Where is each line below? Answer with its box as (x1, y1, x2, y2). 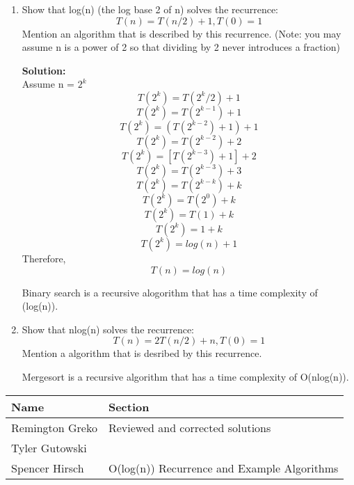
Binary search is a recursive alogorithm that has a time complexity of (22, 285, 318, 299)
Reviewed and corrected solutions (108, 419, 271, 436)
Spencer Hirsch (11, 459, 84, 476)
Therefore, (22, 251, 66, 265)
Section (108, 398, 150, 415)
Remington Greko (11, 419, 97, 436)
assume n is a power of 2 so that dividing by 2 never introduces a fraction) (22, 40, 340, 54)
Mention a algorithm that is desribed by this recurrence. (22, 346, 262, 360)
